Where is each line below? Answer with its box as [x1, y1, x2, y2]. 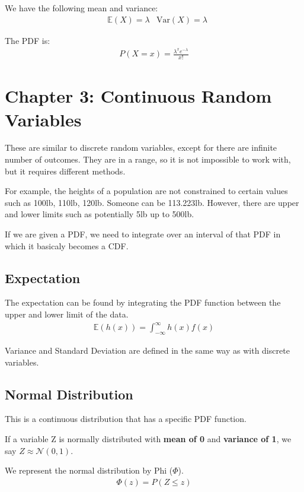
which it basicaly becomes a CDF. [5, 239, 129, 252]
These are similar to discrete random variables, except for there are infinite [5, 141, 277, 154]
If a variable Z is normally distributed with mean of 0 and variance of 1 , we [5, 432, 292, 445]
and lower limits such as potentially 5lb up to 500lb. [5, 208, 194, 220]
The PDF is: [5, 34, 50, 46]
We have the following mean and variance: [5, 2, 158, 14]
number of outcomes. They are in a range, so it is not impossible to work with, [5, 153, 291, 166]
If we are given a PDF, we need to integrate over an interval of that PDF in [5, 228, 281, 240]
